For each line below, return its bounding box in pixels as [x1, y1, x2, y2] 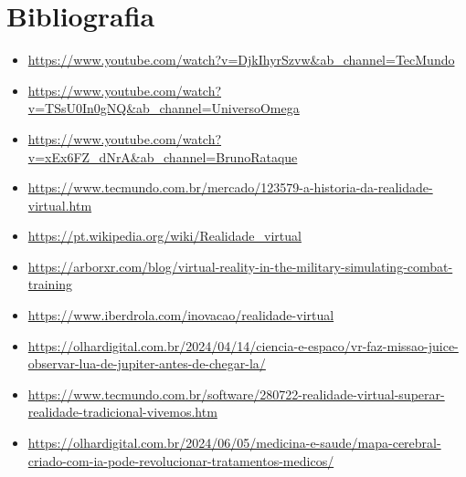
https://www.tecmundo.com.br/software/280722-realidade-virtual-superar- [27, 384, 445, 403]
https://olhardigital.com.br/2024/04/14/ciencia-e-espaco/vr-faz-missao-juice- [27, 336, 459, 355]
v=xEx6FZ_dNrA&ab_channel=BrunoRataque [27, 147, 298, 166]
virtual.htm [27, 195, 92, 214]
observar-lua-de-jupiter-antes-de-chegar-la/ [27, 354, 266, 373]
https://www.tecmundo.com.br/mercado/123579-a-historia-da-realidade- [27, 178, 433, 197]
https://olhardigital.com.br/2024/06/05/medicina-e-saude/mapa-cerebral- [27, 433, 441, 452]
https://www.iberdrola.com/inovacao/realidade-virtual [27, 306, 334, 325]
